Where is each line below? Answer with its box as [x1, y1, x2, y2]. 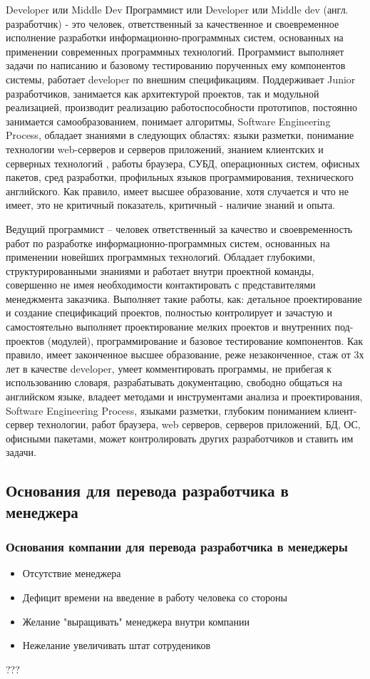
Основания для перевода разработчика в [6, 480, 289, 502]
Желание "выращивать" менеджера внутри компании [22, 613, 250, 628]
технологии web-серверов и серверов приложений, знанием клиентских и [6, 141, 324, 156]
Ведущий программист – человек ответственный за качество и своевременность [6, 221, 353, 236]
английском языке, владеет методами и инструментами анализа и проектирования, [6, 389, 363, 404]
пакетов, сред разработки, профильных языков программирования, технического [6, 170, 354, 185]
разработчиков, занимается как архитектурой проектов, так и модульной [6, 85, 319, 100]
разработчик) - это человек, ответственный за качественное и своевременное [6, 16, 339, 31]
